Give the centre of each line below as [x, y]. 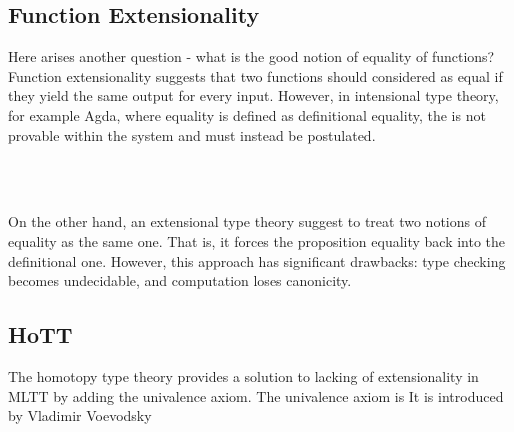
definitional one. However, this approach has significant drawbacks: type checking [257, 260]
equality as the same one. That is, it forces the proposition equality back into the [257, 240]
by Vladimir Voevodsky [80, 415]
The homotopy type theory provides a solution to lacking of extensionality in [243, 375]
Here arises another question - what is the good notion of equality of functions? [251, 56]
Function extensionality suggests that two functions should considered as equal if [255, 75]
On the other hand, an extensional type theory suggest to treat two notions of [247, 221]
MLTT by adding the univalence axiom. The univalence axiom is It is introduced [256, 395]
